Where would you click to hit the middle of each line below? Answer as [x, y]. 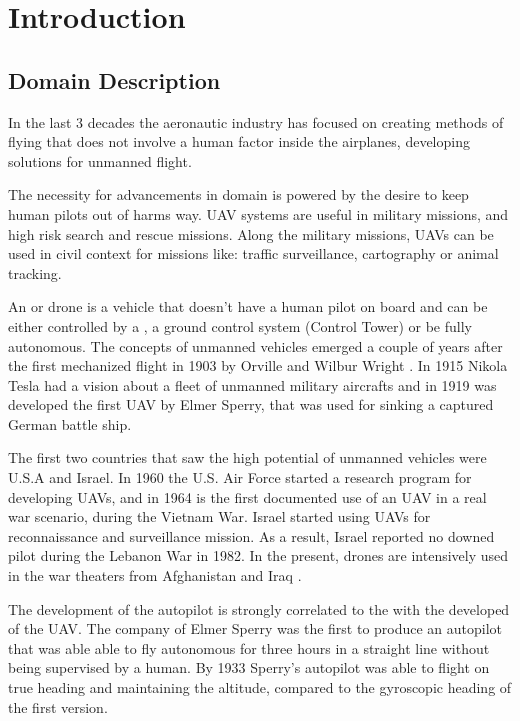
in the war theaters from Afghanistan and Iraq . [155, 575]
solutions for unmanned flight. [100, 160]
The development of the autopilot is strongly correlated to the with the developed [259, 608]
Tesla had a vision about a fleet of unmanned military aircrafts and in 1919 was [252, 384]
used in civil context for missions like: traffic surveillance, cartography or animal [253, 253]
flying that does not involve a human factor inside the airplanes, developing [239, 141]
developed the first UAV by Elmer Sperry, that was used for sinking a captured [251, 404]
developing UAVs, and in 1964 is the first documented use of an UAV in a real [247, 496]
